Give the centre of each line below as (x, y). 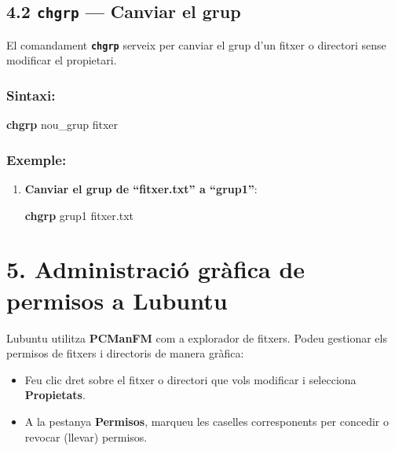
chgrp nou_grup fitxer (62, 125)
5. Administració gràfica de (156, 269)
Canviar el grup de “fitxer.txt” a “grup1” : (141, 189)
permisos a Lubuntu (117, 300)
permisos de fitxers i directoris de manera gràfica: (125, 353)
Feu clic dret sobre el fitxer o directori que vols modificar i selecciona (190, 379)
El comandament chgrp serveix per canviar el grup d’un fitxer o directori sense (196, 44)
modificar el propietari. (62, 60)
